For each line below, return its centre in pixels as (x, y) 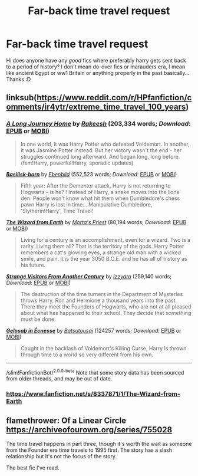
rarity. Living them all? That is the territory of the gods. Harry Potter (102, 246)
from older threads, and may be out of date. (59, 379)
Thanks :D (19, 79)
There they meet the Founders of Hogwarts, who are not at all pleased (106, 306)
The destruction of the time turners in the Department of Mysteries (102, 294)
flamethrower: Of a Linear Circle (66, 420)
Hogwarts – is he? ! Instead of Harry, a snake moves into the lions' (101, 192)
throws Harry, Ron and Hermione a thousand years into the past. (99, 300)
